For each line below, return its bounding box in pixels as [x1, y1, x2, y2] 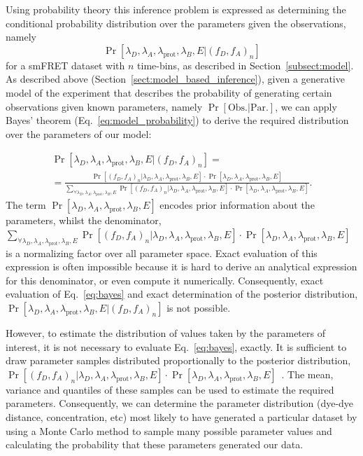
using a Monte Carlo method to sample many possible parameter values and [6, 423, 332, 438]
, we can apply [275, 99, 337, 113]
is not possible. [166, 300, 231, 315]
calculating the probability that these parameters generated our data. [6, 437, 304, 452]
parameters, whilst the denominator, [6, 213, 162, 228]
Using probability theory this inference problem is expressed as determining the [6, 2, 346, 16]
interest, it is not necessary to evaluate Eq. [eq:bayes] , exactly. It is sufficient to [6, 339, 347, 354]
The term [6, 198, 46, 212]
